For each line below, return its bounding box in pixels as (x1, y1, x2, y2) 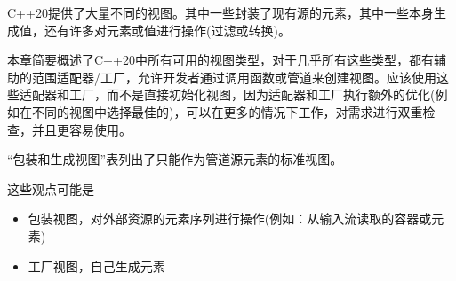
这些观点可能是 (7, 179, 94, 198)
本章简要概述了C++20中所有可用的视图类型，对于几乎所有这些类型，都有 (7, 51, 434, 69)
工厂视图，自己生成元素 (28, 256, 165, 275)
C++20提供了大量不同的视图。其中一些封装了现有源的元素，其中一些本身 (7, 4, 434, 21)
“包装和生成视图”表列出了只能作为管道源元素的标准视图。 (7, 150, 343, 168)
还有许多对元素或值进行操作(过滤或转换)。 (44, 20, 291, 39)
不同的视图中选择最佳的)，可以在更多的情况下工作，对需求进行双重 (31, 102, 423, 121)
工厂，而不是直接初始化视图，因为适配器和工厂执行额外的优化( (68, 85, 436, 104)
